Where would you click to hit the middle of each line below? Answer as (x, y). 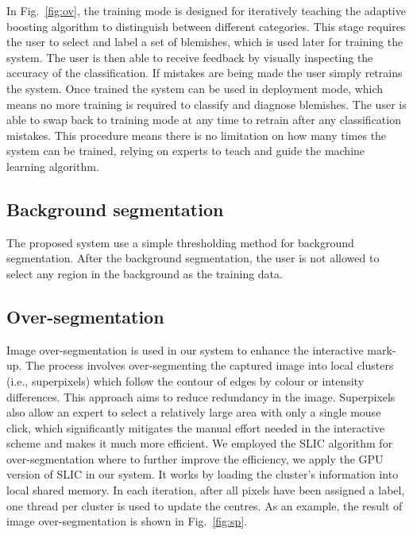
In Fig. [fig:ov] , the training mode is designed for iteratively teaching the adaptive (206, 10)
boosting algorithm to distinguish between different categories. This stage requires (206, 26)
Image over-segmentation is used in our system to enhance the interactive (185, 349)
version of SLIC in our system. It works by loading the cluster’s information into (203, 474)
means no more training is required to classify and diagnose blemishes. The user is (206, 104)
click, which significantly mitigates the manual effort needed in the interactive (196, 427)
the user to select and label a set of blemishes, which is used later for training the (205, 42)
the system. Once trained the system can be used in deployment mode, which (195, 88)
